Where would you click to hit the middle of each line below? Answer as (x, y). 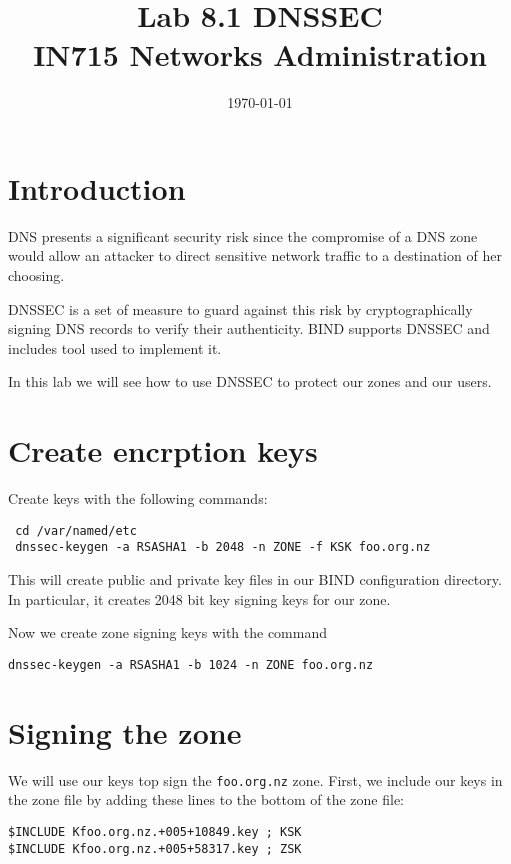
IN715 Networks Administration (260, 54)
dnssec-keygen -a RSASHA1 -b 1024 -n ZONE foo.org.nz (191, 664)
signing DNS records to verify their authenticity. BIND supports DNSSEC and (249, 328)
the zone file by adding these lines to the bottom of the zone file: (206, 799)
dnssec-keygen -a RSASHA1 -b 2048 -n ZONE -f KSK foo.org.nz (223, 547)
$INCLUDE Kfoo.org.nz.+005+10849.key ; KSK (155, 831)
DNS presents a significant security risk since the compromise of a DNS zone (243, 235)
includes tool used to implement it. (115, 347)
